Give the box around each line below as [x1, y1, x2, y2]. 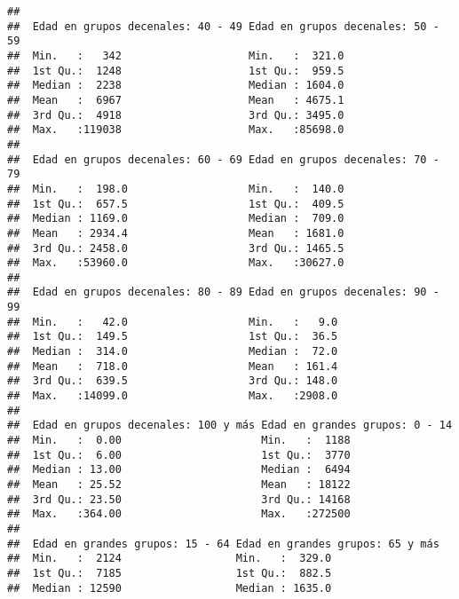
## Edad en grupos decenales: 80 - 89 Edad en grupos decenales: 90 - [7, 286, 439, 299]
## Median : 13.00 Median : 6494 [7, 463, 351, 477]
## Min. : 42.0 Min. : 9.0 [7, 315, 338, 328]
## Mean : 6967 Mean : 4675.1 [7, 93, 344, 106]
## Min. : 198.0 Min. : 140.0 [7, 182, 344, 195]
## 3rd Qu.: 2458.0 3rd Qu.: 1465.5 [7, 241, 344, 255]
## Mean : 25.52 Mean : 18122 [7, 478, 351, 491]
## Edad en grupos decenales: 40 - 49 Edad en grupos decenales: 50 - [7, 20, 439, 33]
